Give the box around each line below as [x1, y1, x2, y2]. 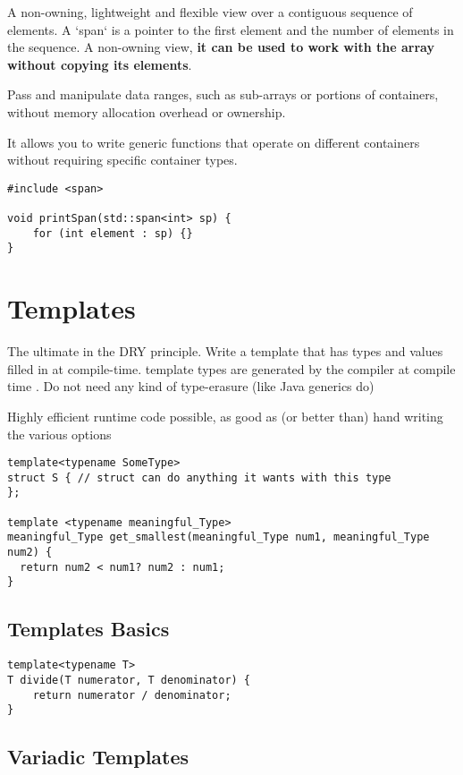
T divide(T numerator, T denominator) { [7, 673, 251, 686]
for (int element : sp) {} [32, 226, 193, 240]
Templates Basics [7, 615, 170, 643]
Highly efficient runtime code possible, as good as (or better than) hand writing [7, 406, 443, 425]
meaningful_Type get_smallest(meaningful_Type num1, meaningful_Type [7, 531, 430, 544]
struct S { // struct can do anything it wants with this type [7, 471, 391, 484]
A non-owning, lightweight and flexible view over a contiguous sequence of [7, 3, 413, 21]
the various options [7, 424, 112, 443]
